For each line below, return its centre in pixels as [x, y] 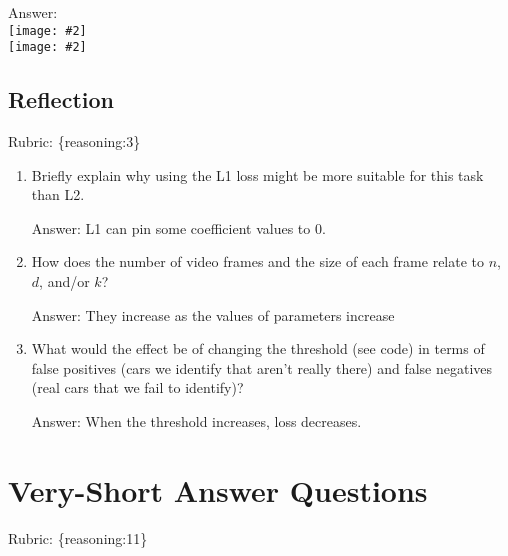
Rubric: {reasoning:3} [74, 141]
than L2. [58, 194]
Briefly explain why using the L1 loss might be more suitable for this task [257, 174]
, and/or [64, 281]
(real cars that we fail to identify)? [137, 387]
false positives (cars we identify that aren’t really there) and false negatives [262, 367]
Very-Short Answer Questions [218, 489]
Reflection [61, 99]
